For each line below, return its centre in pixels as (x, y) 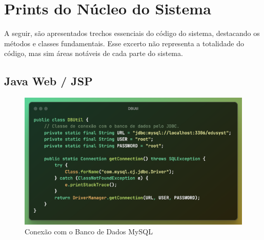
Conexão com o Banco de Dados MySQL (89, 232)
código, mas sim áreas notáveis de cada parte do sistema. (94, 53)
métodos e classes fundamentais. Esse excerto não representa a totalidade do (124, 43)
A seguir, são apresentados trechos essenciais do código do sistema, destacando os (132, 33)
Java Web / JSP (48, 81)
